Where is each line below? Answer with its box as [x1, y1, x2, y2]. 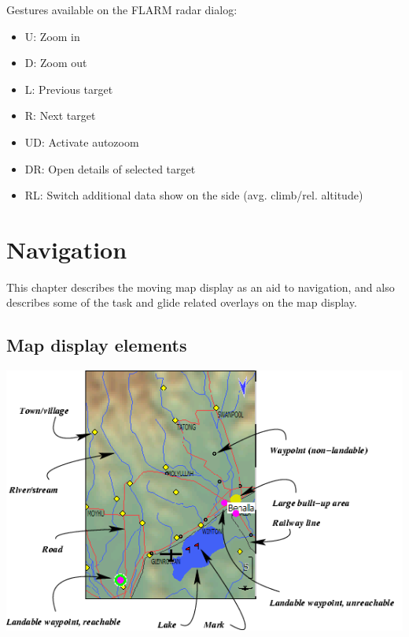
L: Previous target [24, 80, 113, 97]
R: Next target [24, 107, 96, 124]
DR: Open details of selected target [24, 160, 196, 177]
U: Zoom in [24, 28, 80, 44]
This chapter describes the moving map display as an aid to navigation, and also [6, 278, 395, 295]
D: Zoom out [24, 54, 87, 71]
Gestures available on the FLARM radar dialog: [6, 2, 238, 17]
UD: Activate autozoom [24, 133, 139, 150]
